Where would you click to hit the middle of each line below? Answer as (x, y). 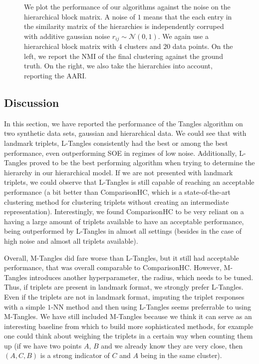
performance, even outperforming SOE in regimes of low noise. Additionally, (121, 153)
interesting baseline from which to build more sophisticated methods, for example (129, 326)
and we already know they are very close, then (172, 345)
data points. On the (203, 46)
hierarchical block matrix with (70, 46)
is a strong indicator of (75, 355)
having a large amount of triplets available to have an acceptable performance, (124, 221)
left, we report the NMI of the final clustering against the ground (124, 56)
